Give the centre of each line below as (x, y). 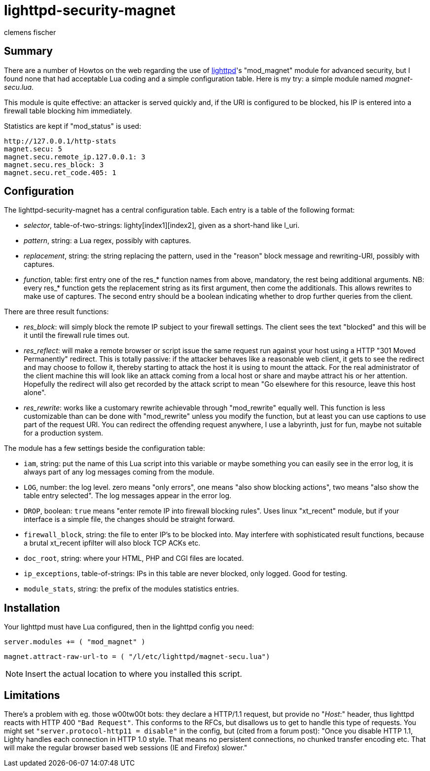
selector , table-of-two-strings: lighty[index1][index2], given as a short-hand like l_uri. (162, 225)
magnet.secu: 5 (33, 149)
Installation (32, 608)
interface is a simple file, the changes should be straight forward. (129, 519)
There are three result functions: (56, 312)
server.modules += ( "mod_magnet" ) (75, 642)
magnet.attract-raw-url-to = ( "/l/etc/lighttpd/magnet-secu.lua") (137, 657)
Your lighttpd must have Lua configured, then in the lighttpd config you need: (129, 627)
